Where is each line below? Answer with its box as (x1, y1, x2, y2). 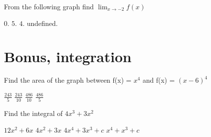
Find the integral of (4, 108, 63, 118)
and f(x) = (142, 75, 175, 85)
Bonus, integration (4, 46, 132, 67)
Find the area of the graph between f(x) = (4, 75, 132, 85)
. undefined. (23, 18, 58, 28)
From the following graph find (4, 1, 94, 11)
